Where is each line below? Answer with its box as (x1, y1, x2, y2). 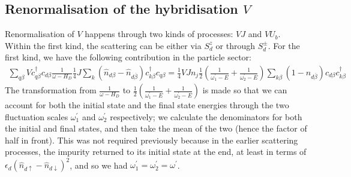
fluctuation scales (5, 110, 68, 123)
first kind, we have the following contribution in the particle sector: (5, 51, 251, 63)
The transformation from (5, 84, 97, 96)
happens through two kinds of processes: (85, 28, 233, 40)
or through (215, 39, 255, 51)
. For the (268, 39, 300, 51)
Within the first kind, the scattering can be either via (5, 39, 202, 51)
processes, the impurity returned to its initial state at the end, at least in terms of (5, 145, 307, 158)
